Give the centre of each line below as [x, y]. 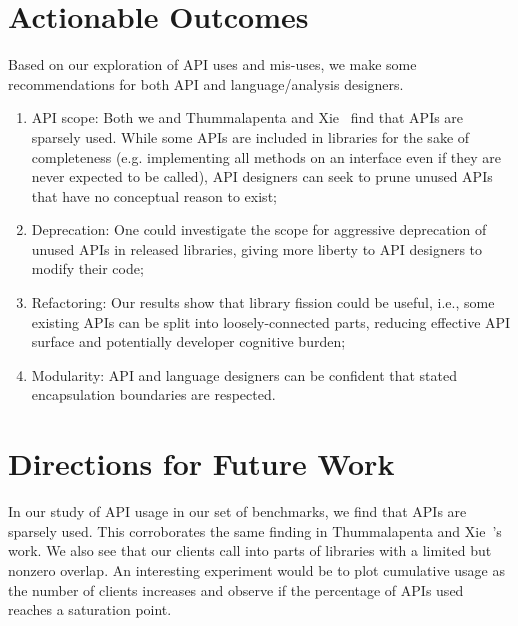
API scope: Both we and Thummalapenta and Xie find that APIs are [247, 117]
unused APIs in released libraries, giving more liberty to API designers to [257, 248]
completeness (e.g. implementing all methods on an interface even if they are [266, 156]
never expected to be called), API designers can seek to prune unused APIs [262, 176]
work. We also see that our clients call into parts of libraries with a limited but [250, 550]
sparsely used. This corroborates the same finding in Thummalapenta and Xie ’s [255, 530]
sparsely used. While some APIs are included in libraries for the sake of [250, 136]
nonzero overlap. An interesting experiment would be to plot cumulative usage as [256, 569]
